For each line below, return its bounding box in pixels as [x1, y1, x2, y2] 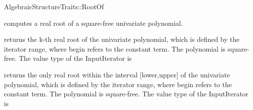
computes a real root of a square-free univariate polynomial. [4, 18, 183, 28]
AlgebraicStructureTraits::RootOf [4, 1, 104, 11]
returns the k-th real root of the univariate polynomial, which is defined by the [4, 34, 239, 44]
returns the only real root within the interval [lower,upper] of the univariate [4, 69, 230, 79]
